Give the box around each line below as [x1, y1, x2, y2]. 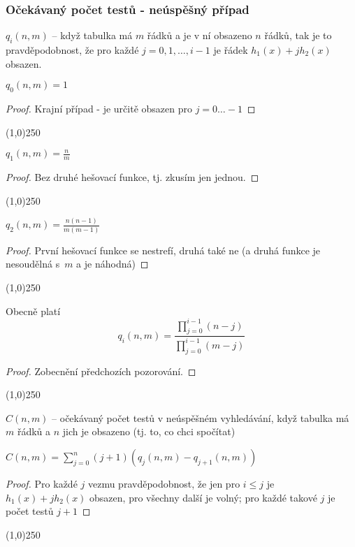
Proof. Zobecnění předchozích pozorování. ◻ [6, 363, 196, 378]
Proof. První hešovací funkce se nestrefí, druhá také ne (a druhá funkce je [6, 242, 321, 257]
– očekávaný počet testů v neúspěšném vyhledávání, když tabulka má [52, 410, 349, 425]
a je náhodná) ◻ [76, 256, 149, 271]
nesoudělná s [6, 256, 60, 271]
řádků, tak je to [264, 28, 332, 43]
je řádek [213, 43, 248, 57]
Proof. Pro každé [6, 476, 78, 491]
